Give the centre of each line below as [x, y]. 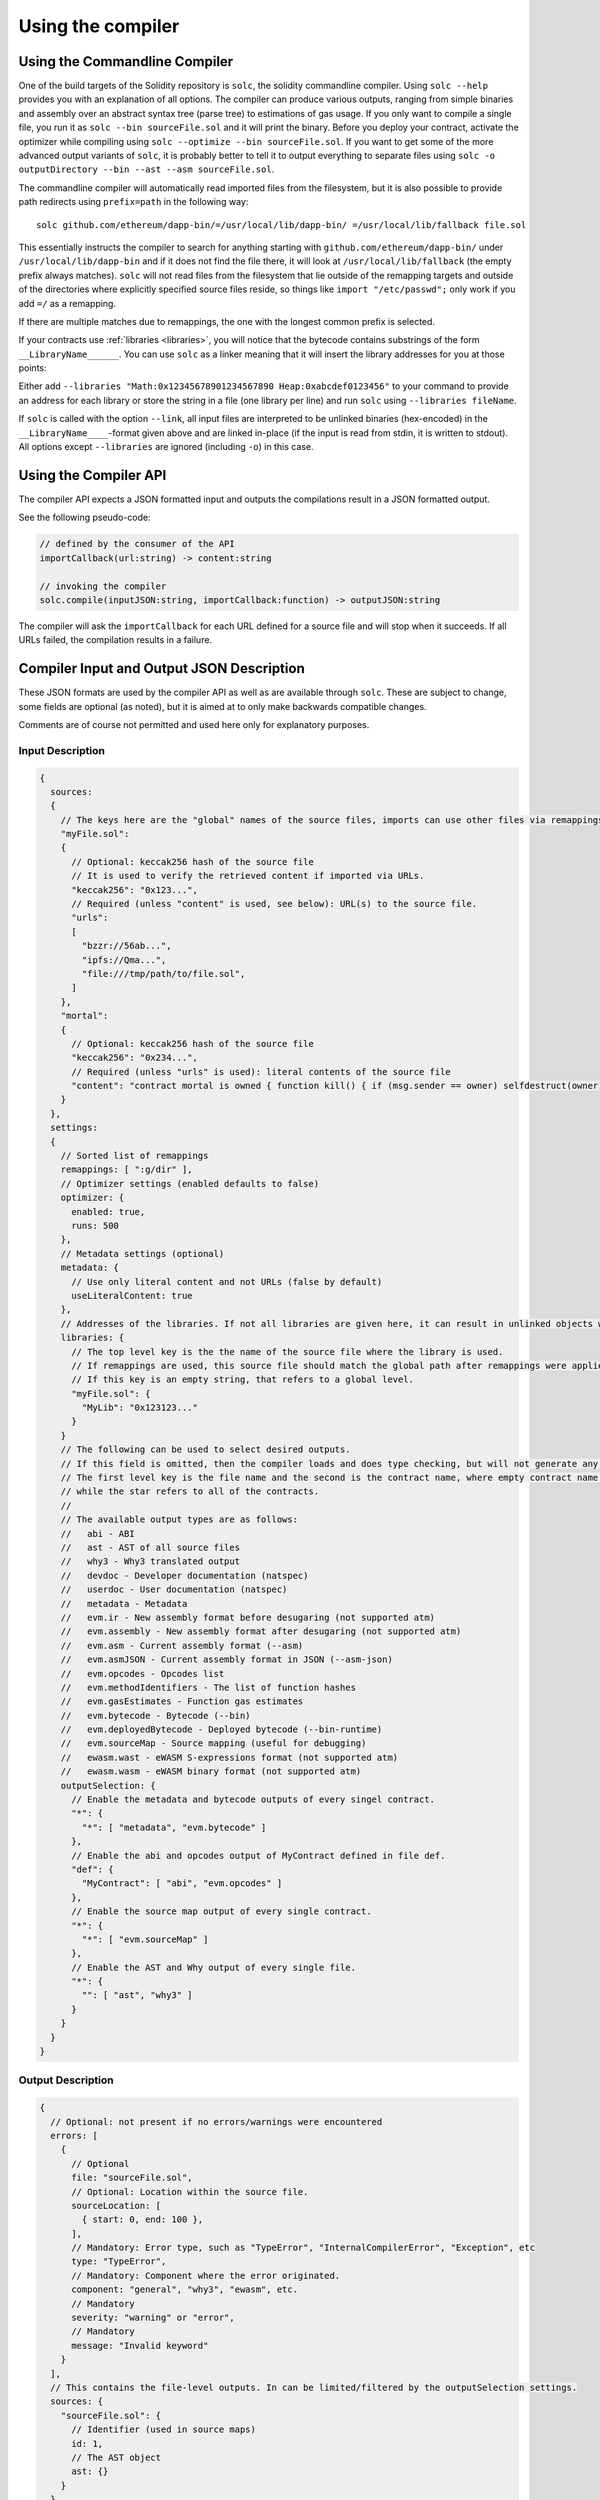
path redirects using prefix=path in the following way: [133, 202]
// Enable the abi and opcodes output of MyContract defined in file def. [258, 1855]
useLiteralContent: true [132, 1295]
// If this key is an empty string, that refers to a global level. [243, 1379]
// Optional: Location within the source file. [190, 2191]
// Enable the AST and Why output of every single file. [214, 1967]
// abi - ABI [97, 1533]
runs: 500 [95, 1225]
